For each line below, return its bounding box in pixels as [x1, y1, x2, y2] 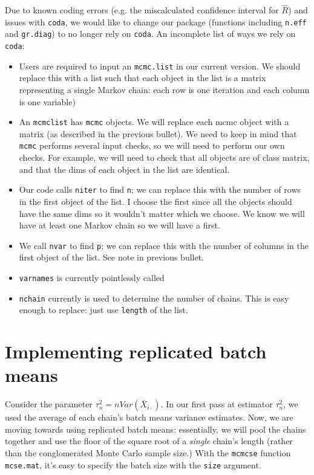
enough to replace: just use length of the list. [19, 303, 188, 316]
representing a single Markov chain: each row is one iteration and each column [19, 83, 310, 96]
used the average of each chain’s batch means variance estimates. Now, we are [5, 411, 293, 424]
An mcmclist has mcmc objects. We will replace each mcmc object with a [19, 115, 289, 128]
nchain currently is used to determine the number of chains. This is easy [19, 291, 289, 304]
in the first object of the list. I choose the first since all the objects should [19, 195, 292, 207]
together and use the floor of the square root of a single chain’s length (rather [5, 435, 293, 447]
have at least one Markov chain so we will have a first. [19, 219, 220, 231]
